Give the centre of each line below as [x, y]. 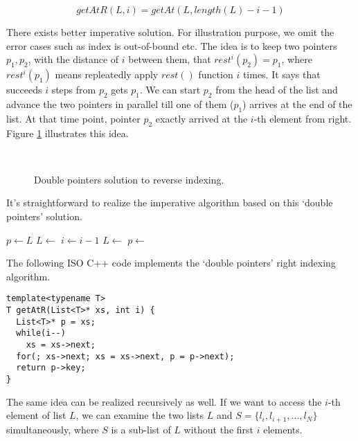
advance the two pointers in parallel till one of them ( [120, 103]
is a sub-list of [141, 429]
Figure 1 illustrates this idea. [68, 133]
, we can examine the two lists [140, 415]
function [216, 74]
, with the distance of [73, 59]
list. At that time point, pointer [73, 118]
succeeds [24, 90]
